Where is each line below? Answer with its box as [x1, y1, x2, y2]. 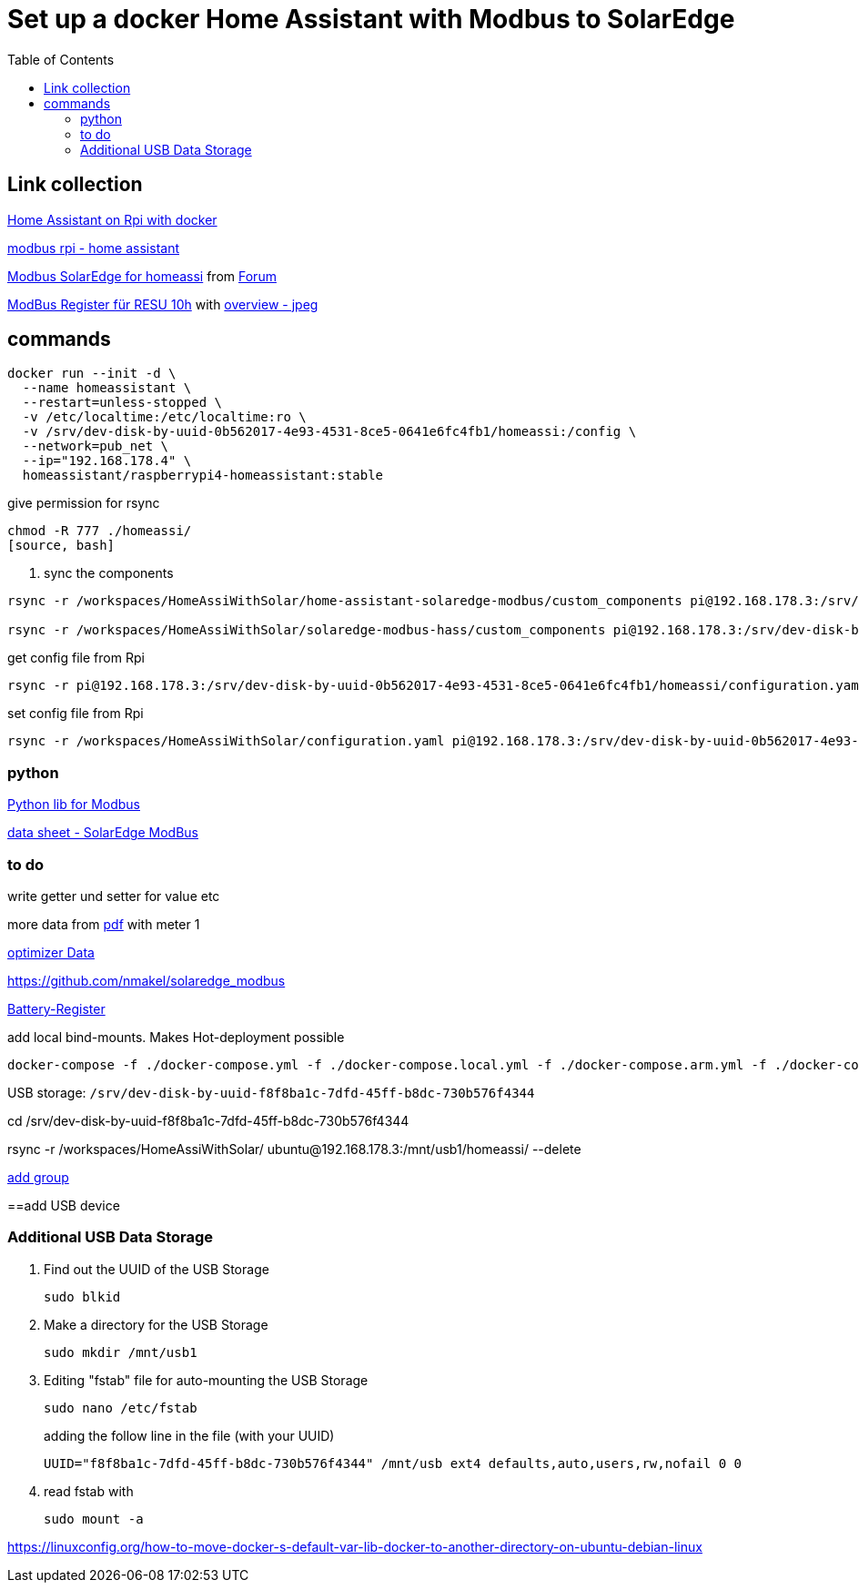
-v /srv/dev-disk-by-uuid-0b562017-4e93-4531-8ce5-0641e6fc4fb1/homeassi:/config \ [22, 424, 637, 440]
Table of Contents [7, 51, 115, 67]
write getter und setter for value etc [7, 887, 220, 904]
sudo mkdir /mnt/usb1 [44, 1344, 197, 1360]
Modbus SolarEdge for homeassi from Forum [7, 268, 277, 284]
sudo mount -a [44, 1511, 144, 1526]
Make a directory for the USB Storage [44, 1316, 268, 1332]
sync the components [44, 565, 174, 582]
